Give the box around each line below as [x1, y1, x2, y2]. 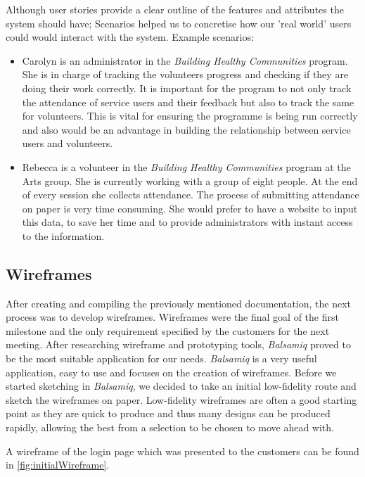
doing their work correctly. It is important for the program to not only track [22, 80, 352, 95]
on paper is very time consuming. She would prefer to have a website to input [22, 201, 358, 215]
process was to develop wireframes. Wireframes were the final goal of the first [6, 310, 339, 324]
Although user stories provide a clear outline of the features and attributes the [6, 2, 344, 16]
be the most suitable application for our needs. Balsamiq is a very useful [6, 351, 317, 366]
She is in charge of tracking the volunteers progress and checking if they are [22, 67, 349, 82]
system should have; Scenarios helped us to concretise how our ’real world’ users [6, 15, 352, 30]
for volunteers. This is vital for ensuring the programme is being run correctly [22, 108, 358, 123]
